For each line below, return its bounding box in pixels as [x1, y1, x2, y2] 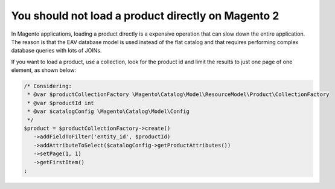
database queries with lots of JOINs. [11, 47, 102, 54]
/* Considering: [24, 83, 72, 90]
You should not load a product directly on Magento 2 [11, 9, 279, 22]
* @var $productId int [27, 100, 95, 106]
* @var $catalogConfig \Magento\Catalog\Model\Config [27, 108, 190, 115]
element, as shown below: [11, 66, 77, 74]
